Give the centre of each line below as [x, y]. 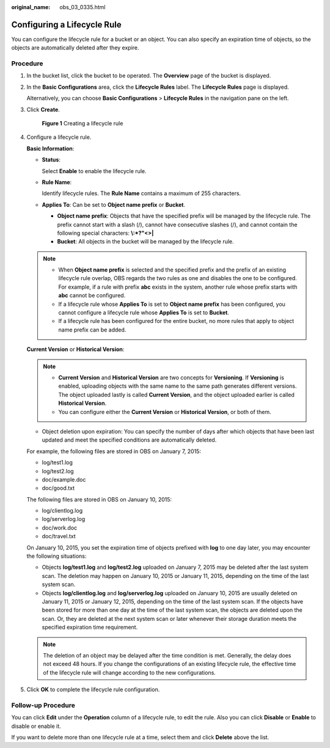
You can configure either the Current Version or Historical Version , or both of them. [165, 412]
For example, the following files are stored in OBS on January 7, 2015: [114, 451]
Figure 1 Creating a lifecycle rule [82, 123]
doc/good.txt [58, 488]
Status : [51, 160]
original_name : [31, 7]
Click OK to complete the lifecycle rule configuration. [93, 690]
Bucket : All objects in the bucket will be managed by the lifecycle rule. [146, 242]
